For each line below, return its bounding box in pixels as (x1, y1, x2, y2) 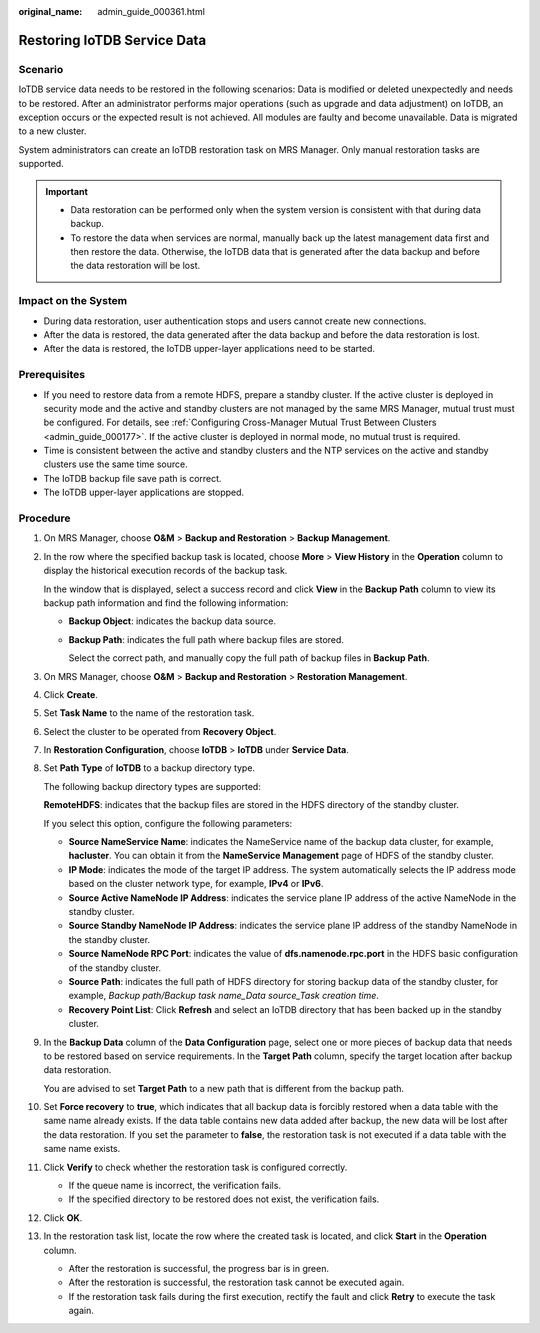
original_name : (18, 6, 83, 17)
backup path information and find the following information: (43, 596, 289, 609)
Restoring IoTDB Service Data (18, 31, 207, 49)
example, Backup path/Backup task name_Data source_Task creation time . (68, 990, 380, 1002)
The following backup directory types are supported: (43, 780, 262, 792)
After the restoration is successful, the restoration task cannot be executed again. (68, 1276, 405, 1289)
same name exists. (43, 1143, 121, 1155)
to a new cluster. (18, 125, 87, 137)
